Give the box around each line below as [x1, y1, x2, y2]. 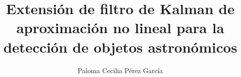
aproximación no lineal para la [16, 18, 224, 38]
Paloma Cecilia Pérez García [77, 65, 163, 75]
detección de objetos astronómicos [3, 37, 238, 57]
